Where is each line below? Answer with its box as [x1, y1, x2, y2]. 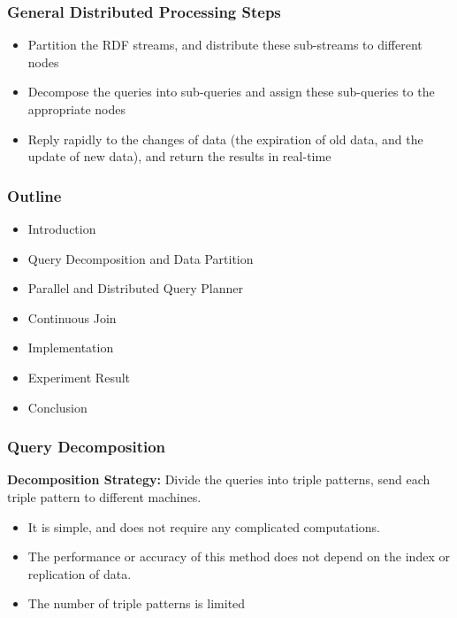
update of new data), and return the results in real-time [27, 147, 331, 166]
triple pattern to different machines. [7, 487, 202, 506]
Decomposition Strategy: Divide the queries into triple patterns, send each [7, 470, 430, 489]
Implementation [27, 338, 114, 357]
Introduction [27, 220, 96, 237]
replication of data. [27, 564, 132, 583]
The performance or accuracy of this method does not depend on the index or [27, 547, 450, 566]
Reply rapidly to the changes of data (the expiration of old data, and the [27, 129, 423, 148]
